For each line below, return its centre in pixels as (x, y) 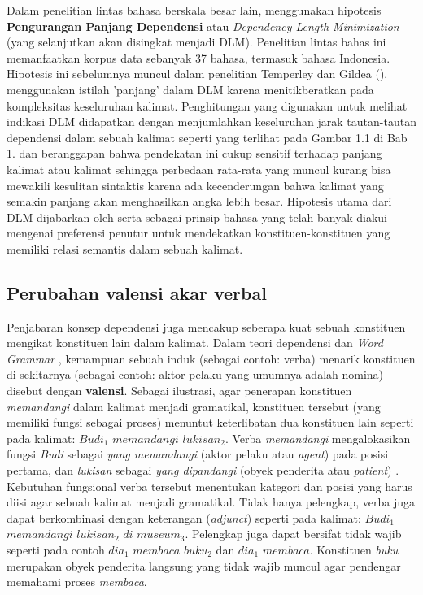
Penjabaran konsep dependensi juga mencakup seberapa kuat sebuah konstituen (206, 326)
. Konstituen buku (354, 550)
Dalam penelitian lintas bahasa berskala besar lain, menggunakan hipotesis (194, 10)
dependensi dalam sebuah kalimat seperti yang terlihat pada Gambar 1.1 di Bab (207, 137)
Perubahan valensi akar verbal (137, 292)
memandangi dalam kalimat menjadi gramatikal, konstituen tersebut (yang (194, 406)
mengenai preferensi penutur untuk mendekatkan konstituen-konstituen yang (198, 233)
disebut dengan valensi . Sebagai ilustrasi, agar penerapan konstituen (179, 391)
